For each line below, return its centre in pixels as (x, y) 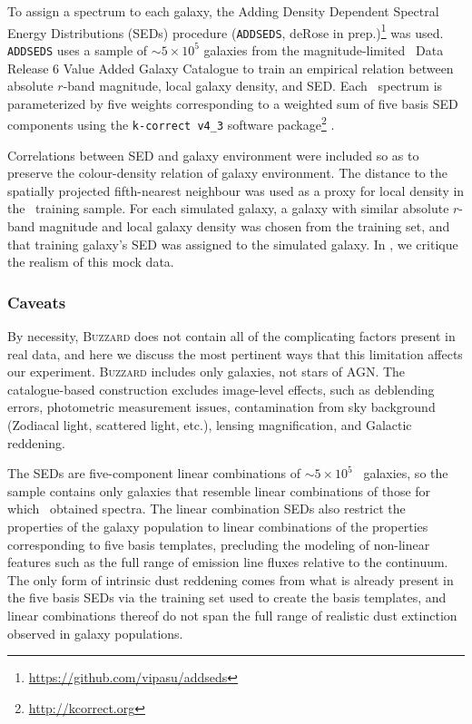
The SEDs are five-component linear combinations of (154, 473)
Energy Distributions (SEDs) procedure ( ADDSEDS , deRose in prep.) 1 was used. (226, 31)
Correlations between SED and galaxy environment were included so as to (213, 155)
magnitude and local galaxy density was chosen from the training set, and (245, 226)
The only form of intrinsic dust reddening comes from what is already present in (231, 579)
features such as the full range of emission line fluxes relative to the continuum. (228, 562)
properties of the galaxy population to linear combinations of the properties (218, 526)
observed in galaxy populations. (95, 633)
